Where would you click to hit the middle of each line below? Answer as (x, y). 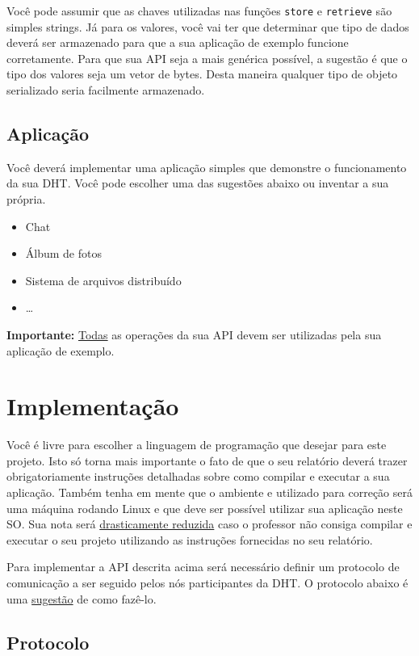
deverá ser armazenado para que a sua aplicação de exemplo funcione (178, 42)
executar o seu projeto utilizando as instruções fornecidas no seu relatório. (190, 539)
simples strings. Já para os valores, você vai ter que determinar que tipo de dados (208, 26)
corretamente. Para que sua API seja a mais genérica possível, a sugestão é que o (207, 58)
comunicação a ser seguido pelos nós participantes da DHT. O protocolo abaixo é (207, 583)
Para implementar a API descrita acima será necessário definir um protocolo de (203, 567)
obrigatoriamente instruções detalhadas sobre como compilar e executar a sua (198, 476)
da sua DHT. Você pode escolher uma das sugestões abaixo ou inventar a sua (198, 183)
